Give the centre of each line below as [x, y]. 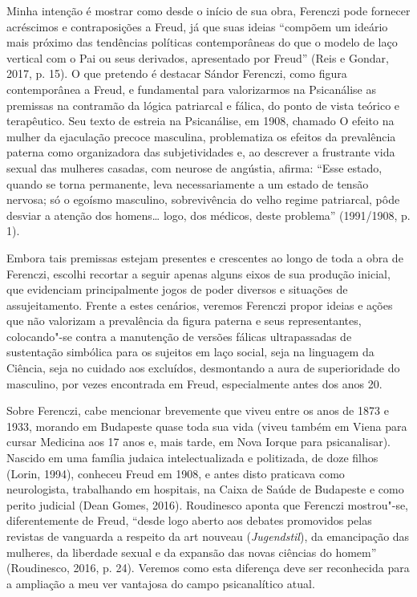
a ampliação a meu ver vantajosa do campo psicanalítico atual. [161, 583]
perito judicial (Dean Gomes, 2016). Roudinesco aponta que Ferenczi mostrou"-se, [208, 504]
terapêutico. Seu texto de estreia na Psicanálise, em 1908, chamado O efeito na [200, 121]
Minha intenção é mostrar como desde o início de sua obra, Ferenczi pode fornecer [208, 10]
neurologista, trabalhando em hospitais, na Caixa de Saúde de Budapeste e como [205, 489]
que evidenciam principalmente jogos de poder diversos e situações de [177, 289]
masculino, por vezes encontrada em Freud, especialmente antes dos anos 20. [194, 383]
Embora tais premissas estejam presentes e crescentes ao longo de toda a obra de [205, 257]
